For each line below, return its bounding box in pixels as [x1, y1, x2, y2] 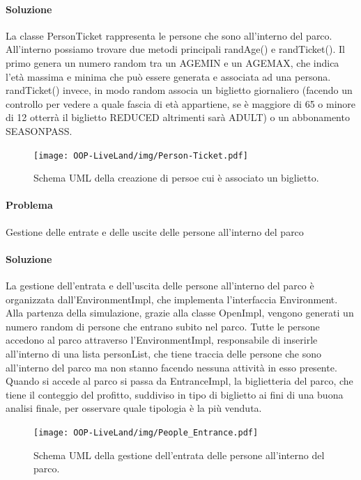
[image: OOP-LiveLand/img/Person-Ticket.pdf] [33, 150, 248, 161]
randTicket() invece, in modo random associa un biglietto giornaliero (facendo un [6, 83, 353, 97]
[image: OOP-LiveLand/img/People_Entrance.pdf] [33, 427, 259, 438]
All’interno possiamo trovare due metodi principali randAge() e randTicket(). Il [6, 42, 345, 56]
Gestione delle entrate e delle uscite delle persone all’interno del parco [6, 224, 304, 239]
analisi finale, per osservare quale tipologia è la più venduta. [6, 401, 262, 415]
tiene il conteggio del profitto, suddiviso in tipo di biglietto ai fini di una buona [6, 387, 344, 401]
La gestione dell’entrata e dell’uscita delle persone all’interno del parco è [6, 278, 314, 292]
